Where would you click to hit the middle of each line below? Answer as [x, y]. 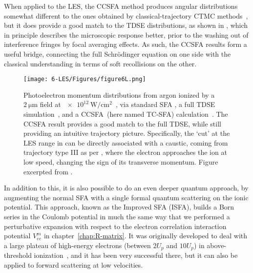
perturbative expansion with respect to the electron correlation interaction [115, 226]
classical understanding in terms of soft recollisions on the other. [100, 63]
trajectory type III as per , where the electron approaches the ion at [125, 152]
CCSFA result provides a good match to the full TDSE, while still [122, 123]
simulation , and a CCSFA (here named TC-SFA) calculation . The [126, 114]
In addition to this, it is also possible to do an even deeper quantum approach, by [126, 188]
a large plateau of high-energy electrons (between [77, 245]
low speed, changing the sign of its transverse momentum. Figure [121, 161]
